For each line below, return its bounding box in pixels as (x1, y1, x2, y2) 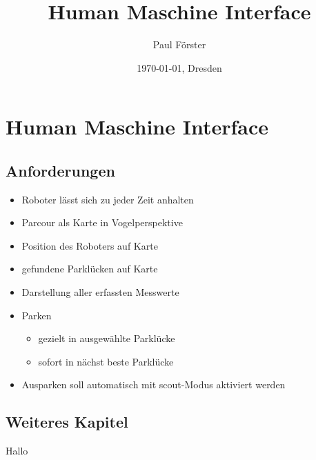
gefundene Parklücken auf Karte (21, 261, 158, 276)
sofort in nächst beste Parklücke (38, 354, 174, 368)
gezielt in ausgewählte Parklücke (38, 331, 175, 346)
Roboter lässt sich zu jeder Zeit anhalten (21, 192, 194, 206)
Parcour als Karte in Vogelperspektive (21, 215, 183, 230)
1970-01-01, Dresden (137, 60, 222, 74)
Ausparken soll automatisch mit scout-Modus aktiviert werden (21, 377, 286, 392)
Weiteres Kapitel (6, 411, 128, 432)
